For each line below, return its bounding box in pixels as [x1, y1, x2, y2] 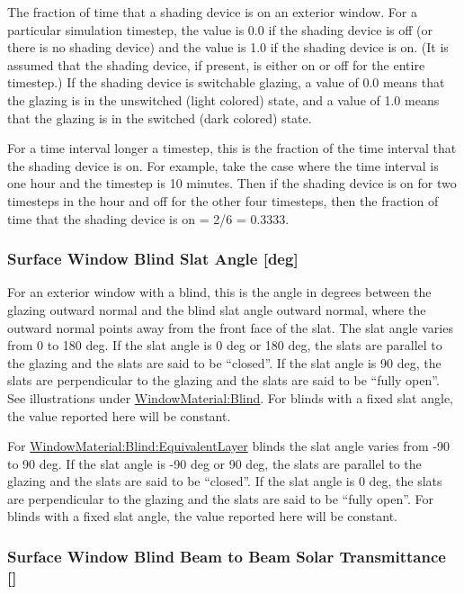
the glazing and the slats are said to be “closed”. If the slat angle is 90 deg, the [7, 353, 442, 372]
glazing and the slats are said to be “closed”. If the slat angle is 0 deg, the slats [7, 472, 442, 490]
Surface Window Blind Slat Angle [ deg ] [7, 247, 299, 270]
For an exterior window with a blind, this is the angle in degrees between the [7, 283, 432, 301]
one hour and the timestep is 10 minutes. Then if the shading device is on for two [7, 174, 457, 193]
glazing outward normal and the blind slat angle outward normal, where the [7, 300, 426, 319]
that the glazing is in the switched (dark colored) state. [7, 108, 312, 127]
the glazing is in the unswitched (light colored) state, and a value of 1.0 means [7, 90, 440, 109]
